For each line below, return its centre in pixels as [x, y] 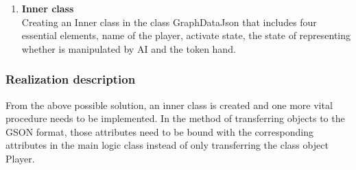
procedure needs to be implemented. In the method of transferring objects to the [175, 118]
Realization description [71, 79]
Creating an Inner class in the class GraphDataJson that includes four [169, 22]
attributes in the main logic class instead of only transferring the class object [167, 145]
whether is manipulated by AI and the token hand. [129, 48]
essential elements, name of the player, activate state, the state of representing [186, 35]
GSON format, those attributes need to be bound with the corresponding [159, 131]
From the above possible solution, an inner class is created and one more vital [169, 105]
